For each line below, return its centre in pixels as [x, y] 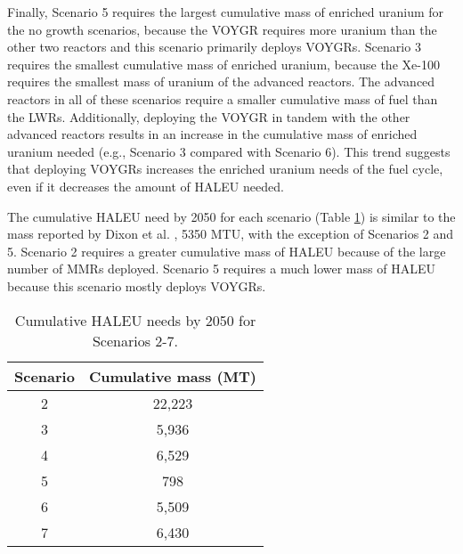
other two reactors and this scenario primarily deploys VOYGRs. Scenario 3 [214, 47]
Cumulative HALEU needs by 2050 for [135, 320]
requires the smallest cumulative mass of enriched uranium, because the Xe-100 [223, 64]
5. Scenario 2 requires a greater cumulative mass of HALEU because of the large [227, 251]
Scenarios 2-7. [135, 340]
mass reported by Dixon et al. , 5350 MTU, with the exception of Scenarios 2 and [231, 234]
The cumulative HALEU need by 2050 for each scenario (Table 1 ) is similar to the [231, 216]
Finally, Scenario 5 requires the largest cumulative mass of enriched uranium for [226, 12]
